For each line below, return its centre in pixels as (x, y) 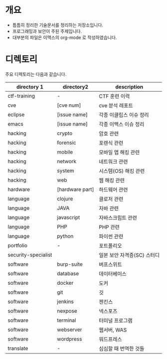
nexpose (67, 311)
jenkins (65, 301)
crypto (65, 133)
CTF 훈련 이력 (114, 96)
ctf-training (21, 96)
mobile (65, 152)
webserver (70, 330)
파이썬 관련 (111, 236)
